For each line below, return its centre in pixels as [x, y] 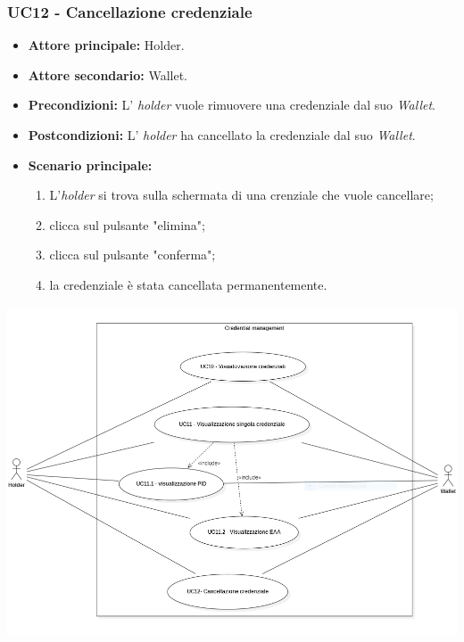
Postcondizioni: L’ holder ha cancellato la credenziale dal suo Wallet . [222, 135]
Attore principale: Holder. [106, 45]
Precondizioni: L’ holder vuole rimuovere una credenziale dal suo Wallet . [232, 105]
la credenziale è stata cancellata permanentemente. [188, 284]
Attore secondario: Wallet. [108, 74]
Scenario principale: [90, 165]
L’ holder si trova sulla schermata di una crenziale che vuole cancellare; [241, 195]
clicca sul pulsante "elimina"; [127, 224]
